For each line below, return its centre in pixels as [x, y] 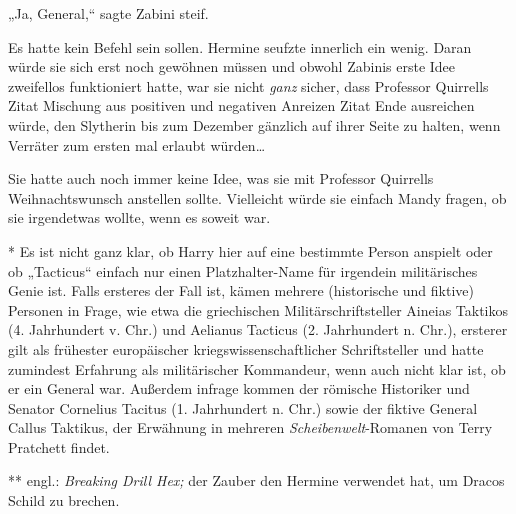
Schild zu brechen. [64, 500]
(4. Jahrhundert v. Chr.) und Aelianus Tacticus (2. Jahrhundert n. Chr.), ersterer [258, 329]
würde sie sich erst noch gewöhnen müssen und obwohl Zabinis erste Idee [232, 66]
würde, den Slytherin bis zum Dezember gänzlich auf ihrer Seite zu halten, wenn [254, 124]
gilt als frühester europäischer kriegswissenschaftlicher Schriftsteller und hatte [246, 348]
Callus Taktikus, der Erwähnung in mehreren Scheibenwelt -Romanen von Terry [250, 427]
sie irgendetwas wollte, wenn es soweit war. [139, 217]
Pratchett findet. [59, 446]
